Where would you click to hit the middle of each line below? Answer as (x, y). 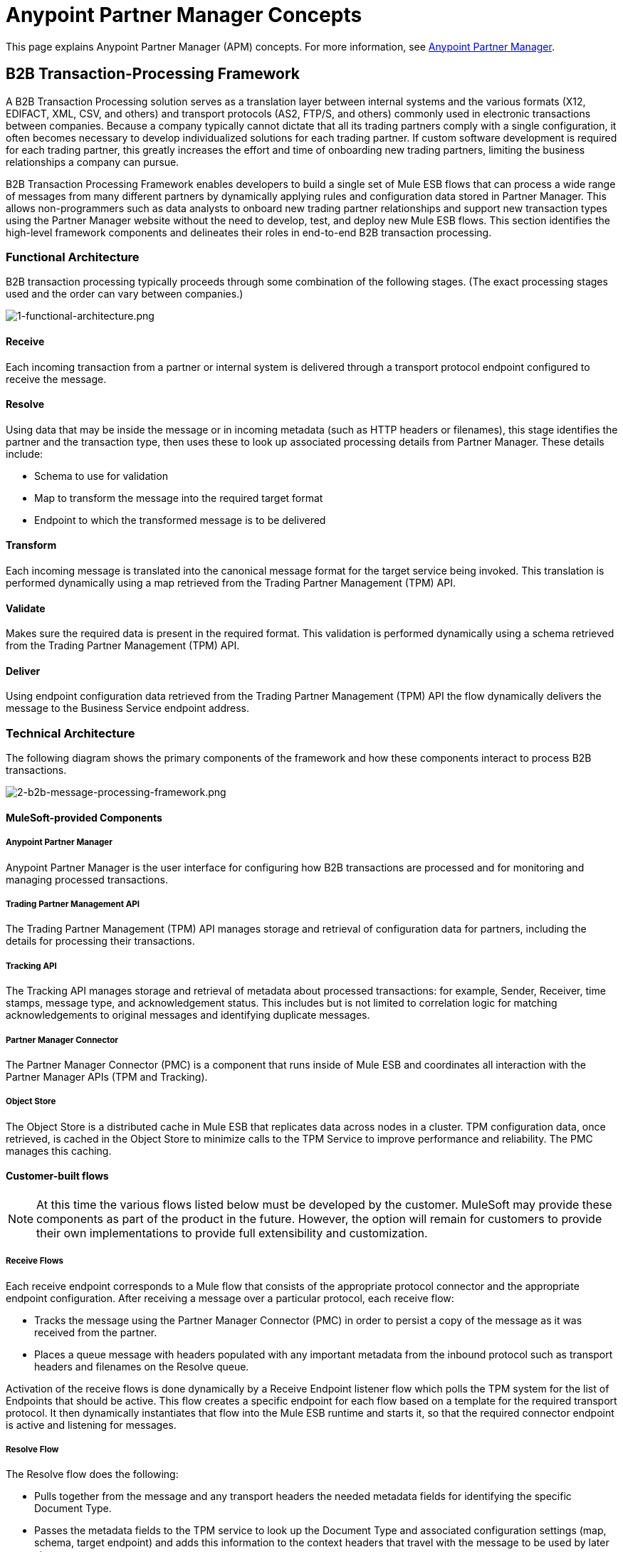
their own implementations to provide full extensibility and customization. (232, 1233)
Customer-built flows (57, 1176)
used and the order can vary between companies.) (125, 294)
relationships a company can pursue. (93, 162)
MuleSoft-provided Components (84, 817)
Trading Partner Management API (73, 904)
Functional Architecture (73, 257)
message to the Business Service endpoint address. (128, 708)
